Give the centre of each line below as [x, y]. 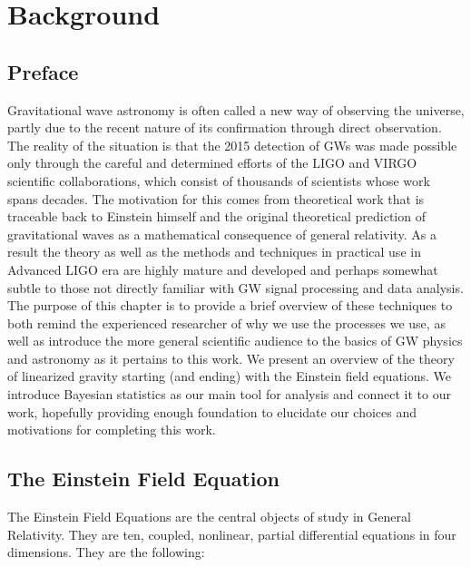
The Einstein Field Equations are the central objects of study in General [209, 517]
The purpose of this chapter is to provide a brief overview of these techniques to [230, 305]
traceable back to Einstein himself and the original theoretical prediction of [216, 216]
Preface [43, 71]
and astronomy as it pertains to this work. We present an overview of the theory [231, 358]
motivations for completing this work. [112, 430]
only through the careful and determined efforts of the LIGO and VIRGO [212, 163]
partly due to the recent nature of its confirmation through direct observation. [225, 127]
